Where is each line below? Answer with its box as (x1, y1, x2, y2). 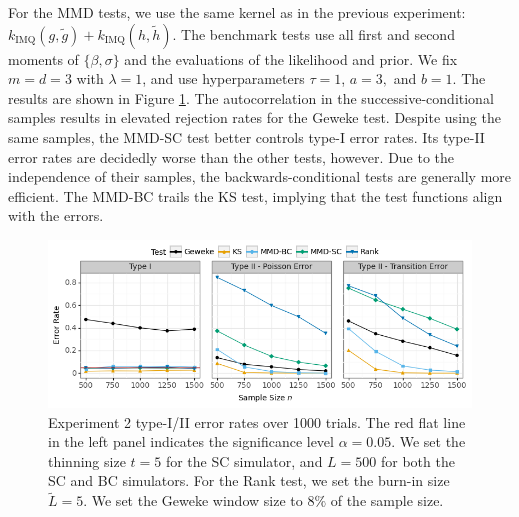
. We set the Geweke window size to (83, 490, 303, 511)
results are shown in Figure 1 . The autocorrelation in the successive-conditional (8, 87, 494, 108)
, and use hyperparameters (142, 68, 305, 89)
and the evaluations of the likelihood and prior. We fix (124, 48, 458, 69)
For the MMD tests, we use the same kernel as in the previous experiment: (8, 2, 466, 22)
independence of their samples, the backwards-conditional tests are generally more (8, 166, 512, 187)
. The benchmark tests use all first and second (172, 23, 455, 44)
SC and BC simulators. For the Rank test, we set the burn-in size (48, 470, 450, 491)
